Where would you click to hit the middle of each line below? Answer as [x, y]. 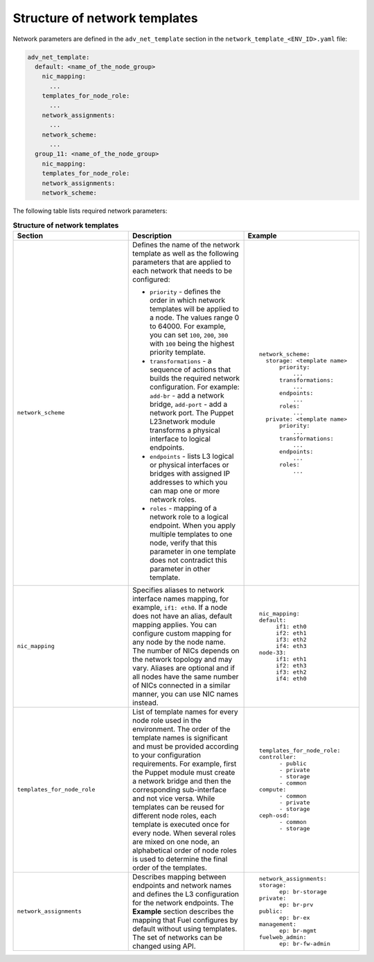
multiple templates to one [191, 534]
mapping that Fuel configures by [185, 920]
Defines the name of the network [186, 245]
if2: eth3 [291, 666]
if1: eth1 [291, 659]
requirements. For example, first [185, 764]
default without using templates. [185, 929]
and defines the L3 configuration [186, 894]
